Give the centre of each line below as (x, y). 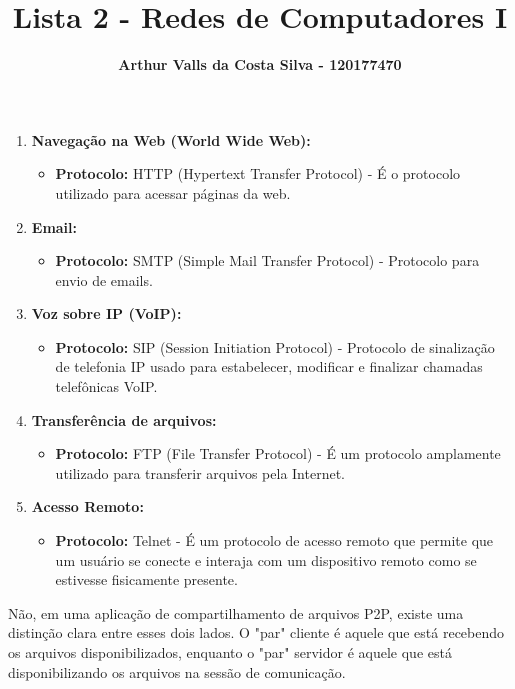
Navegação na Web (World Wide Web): (171, 139)
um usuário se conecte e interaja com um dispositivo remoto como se (266, 559)
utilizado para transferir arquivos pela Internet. (200, 472)
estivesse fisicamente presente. (146, 579)
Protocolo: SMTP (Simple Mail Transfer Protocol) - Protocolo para (267, 260)
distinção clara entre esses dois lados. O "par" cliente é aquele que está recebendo (256, 632)
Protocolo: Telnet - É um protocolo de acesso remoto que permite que (274, 540)
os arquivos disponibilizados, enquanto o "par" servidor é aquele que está (230, 652)
